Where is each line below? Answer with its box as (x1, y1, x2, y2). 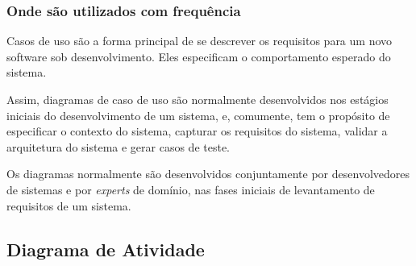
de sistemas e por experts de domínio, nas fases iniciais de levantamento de (6, 181, 375, 197)
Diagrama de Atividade (6, 236, 205, 261)
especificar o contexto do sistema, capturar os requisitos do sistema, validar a (6, 123, 388, 139)
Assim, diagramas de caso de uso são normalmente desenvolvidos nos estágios (6, 91, 389, 107)
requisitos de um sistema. (6, 197, 131, 214)
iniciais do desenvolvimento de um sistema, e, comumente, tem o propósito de (6, 106, 390, 123)
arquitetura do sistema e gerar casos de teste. (6, 138, 230, 155)
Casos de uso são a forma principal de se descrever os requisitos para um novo (6, 32, 393, 49)
